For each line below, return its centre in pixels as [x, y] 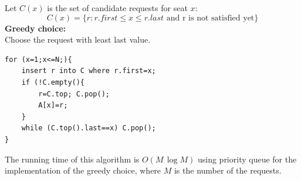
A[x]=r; [53, 105]
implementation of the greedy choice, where [83, 170]
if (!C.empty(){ [53, 82]
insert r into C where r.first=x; [89, 71]
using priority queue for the [247, 159]
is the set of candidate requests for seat [117, 8]
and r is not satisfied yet [210, 18]
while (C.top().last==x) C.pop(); [89, 128]
